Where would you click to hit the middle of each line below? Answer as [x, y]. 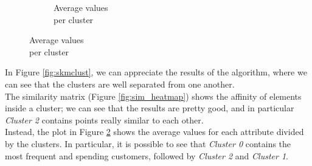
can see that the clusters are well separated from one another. [120, 84]
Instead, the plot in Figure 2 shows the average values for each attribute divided [154, 132]
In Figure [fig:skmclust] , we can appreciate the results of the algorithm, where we [156, 72]
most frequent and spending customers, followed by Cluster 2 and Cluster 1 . [147, 155]
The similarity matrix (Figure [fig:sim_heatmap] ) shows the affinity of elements [153, 96]
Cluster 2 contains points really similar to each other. [104, 119]
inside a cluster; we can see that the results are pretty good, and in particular [150, 108]
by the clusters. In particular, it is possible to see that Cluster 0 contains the [148, 143]
